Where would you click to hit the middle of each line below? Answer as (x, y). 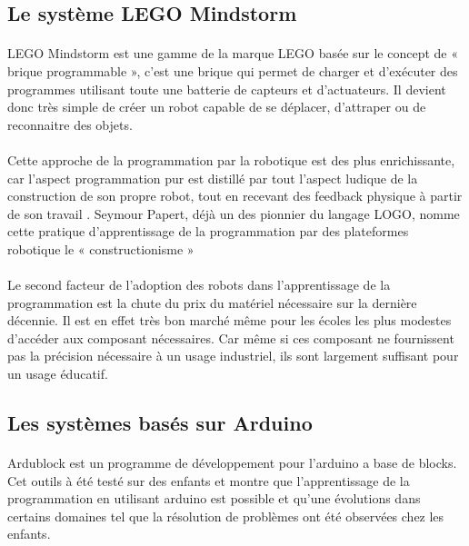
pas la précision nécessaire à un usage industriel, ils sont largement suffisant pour (233, 356)
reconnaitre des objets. (70, 124)
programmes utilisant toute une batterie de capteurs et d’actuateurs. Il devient (227, 89)
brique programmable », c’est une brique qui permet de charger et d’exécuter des (233, 70)
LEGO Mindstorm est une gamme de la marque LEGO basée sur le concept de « (233, 53)
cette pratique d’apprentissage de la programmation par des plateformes (208, 231)
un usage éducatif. (58, 374)
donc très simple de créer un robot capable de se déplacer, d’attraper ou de (217, 107)
